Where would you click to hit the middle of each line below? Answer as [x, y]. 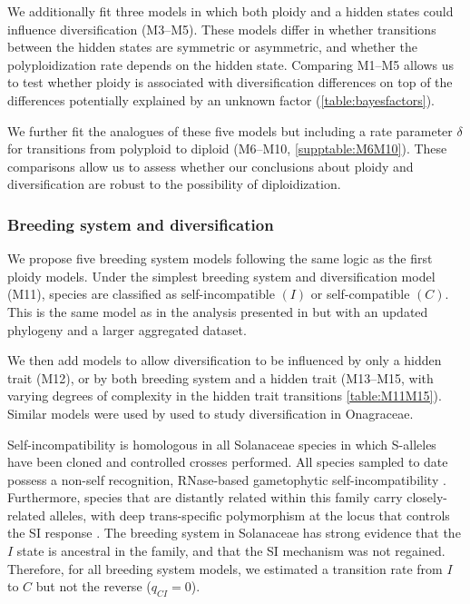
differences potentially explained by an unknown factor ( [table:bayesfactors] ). [221, 99]
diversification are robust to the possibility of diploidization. [174, 184]
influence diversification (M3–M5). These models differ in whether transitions [222, 29]
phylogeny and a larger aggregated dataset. [127, 329]
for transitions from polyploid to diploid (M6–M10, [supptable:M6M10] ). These [227, 149]
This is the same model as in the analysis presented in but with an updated [218, 311]
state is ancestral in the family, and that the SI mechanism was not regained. [231, 551]
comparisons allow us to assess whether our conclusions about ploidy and [211, 166]
